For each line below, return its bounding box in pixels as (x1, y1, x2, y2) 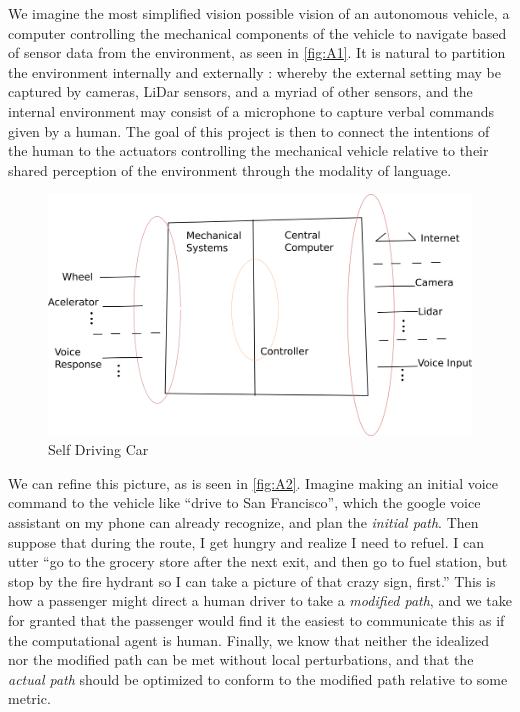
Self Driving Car (48, 439, 149, 460)
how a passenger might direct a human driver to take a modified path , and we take (8, 590, 512, 611)
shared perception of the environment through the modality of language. (8, 159, 452, 180)
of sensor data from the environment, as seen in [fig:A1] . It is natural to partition (8, 42, 506, 63)
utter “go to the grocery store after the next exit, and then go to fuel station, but (8, 551, 508, 572)
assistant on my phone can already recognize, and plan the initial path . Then (8, 511, 479, 532)
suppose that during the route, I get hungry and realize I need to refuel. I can (8, 531, 484, 552)
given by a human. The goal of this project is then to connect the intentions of (8, 120, 490, 141)
